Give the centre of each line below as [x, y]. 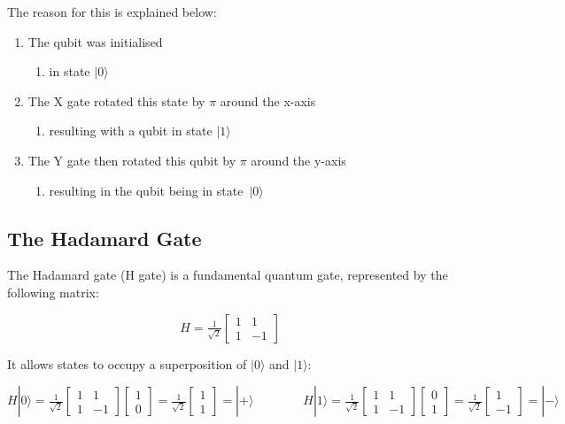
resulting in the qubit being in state [146, 190]
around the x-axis [268, 100]
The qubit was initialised [95, 41]
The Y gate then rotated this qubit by [132, 160]
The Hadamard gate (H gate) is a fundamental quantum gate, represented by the [228, 275]
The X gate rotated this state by [116, 100]
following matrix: [53, 292]
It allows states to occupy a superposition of [127, 363]
